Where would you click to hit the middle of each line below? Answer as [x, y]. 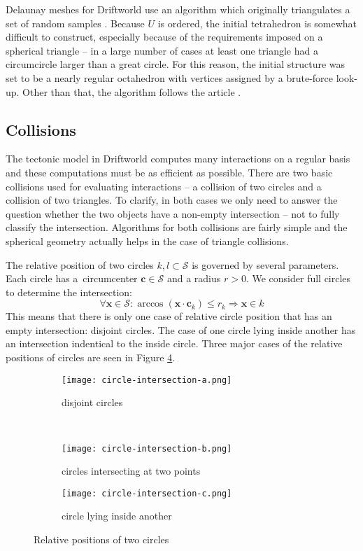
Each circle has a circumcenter [72, 278]
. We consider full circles [298, 278]
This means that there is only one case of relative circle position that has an [169, 316]
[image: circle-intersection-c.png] [147, 493]
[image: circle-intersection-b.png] [147, 448]
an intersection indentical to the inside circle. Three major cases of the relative [174, 343]
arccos [150, 304]
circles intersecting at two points [131, 471]
